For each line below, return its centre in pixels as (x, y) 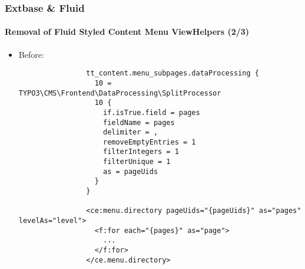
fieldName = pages (139, 122)
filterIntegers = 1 (141, 152)
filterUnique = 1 (137, 162)
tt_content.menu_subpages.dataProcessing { (173, 73)
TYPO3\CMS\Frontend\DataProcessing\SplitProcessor (120, 93)
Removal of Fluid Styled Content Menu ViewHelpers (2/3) (127, 32)
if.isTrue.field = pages (151, 112)
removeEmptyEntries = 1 (149, 142)
